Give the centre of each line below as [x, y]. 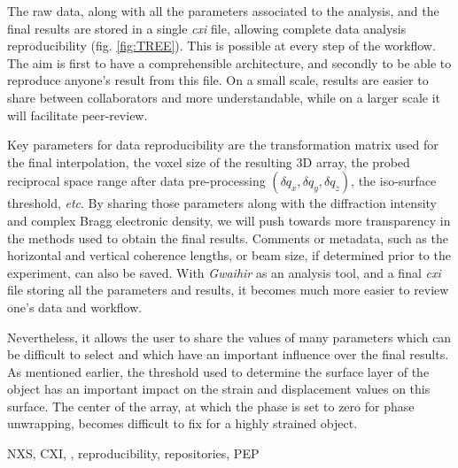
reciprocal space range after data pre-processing [136, 181]
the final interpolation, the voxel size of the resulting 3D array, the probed [209, 161]
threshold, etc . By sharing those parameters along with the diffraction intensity [222, 203]
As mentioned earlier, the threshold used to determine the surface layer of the [218, 371]
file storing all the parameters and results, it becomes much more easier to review [228, 290]
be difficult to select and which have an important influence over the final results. [228, 354]
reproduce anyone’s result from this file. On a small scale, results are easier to [218, 80]
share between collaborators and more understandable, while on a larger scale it [224, 97]
